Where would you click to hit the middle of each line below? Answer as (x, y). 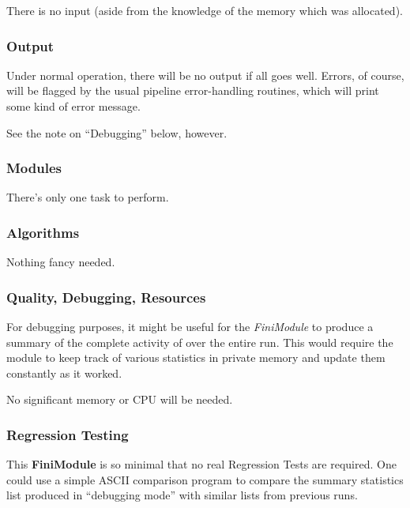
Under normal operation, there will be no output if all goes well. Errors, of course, (205, 75)
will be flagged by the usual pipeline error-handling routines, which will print (193, 90)
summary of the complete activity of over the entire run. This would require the (200, 342)
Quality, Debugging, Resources (106, 297)
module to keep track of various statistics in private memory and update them (196, 357)
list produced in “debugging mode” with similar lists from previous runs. (182, 495)
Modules (34, 168)
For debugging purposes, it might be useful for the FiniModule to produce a (190, 327)
